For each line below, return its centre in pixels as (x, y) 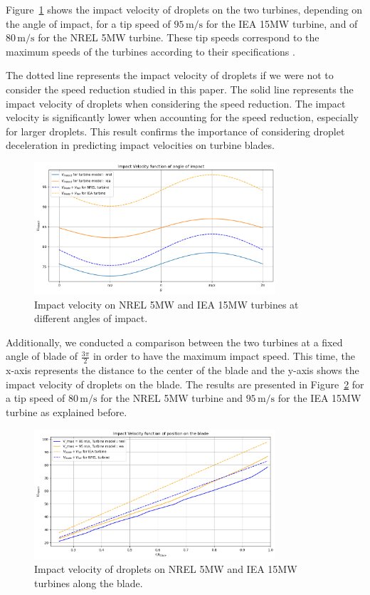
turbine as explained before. (67, 412)
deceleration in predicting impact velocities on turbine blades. (140, 145)
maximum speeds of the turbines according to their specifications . (150, 51)
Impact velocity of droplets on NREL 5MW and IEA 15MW (166, 569)
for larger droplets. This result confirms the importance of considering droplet (175, 131)
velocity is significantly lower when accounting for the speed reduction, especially (182, 117)
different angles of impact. (91, 318)
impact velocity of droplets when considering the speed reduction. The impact (176, 103)
